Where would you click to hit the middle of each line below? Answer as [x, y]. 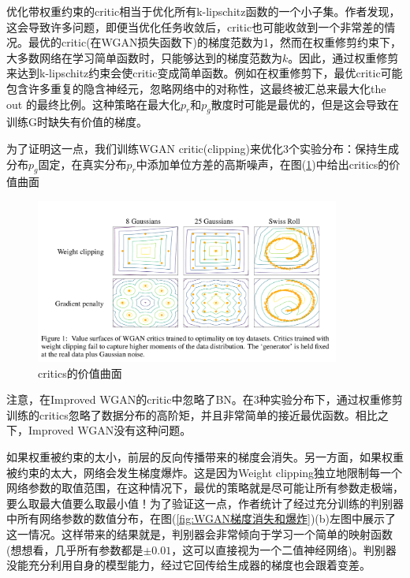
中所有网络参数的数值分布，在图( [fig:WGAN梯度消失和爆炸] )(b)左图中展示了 [201, 518]
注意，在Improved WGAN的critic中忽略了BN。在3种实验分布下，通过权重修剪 [205, 399]
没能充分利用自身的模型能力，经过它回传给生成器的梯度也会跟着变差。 [188, 565]
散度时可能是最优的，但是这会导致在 [305, 104]
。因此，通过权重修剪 [343, 57]
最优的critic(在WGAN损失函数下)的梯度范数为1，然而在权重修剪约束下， [215, 42]
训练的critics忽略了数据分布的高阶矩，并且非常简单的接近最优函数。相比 [192, 414]
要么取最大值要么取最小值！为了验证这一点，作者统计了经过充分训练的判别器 [205, 503]
